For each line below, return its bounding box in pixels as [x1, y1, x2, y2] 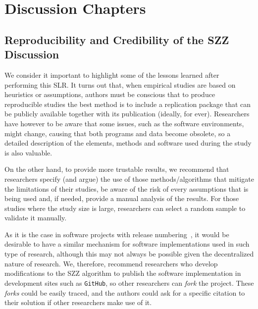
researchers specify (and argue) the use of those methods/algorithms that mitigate [4, 173, 254, 184]
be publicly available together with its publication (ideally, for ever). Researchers [4, 108, 250, 119]
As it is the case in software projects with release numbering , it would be [4, 229, 229, 239]
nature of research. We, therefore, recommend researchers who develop [4, 258, 218, 268]
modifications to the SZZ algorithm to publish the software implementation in [4, 268, 241, 278]
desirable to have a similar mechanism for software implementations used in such [4, 239, 250, 249]
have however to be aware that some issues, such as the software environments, [4, 118, 244, 128]
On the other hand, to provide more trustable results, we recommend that [4, 164, 229, 174]
